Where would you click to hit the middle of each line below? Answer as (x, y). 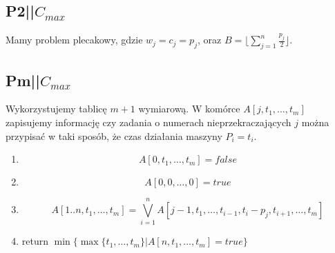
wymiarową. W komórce (189, 109)
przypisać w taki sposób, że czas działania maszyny (114, 135)
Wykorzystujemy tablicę (56, 109)
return (35, 241)
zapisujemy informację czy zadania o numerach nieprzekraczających (149, 122)
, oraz (209, 40)
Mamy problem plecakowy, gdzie (74, 40)
